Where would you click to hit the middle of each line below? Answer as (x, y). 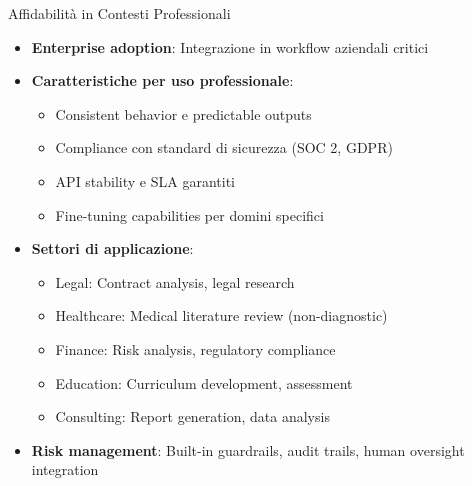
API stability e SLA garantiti (145, 180)
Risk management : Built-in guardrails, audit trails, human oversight (248, 449)
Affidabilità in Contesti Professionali (119, 13)
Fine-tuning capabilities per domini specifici (189, 214)
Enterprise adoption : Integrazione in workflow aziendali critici (230, 46)
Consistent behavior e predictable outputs (183, 113)
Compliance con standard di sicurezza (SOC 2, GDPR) (224, 147)
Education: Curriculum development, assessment (204, 382)
